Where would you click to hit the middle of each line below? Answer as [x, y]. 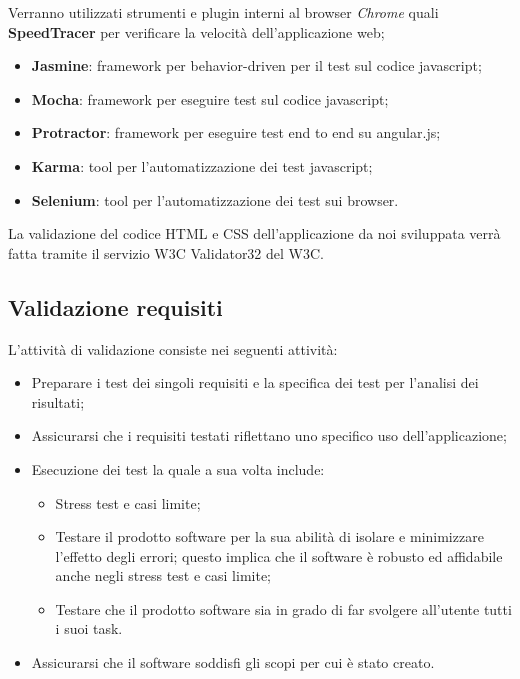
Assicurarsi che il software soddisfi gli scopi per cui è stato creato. [233, 662]
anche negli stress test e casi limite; [163, 575]
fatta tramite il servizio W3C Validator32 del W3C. [166, 252]
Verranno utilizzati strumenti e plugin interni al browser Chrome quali [223, 12]
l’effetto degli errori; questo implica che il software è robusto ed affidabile [279, 555]
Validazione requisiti [115, 306]
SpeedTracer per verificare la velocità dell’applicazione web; [196, 31]
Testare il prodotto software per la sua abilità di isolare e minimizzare [269, 536]
